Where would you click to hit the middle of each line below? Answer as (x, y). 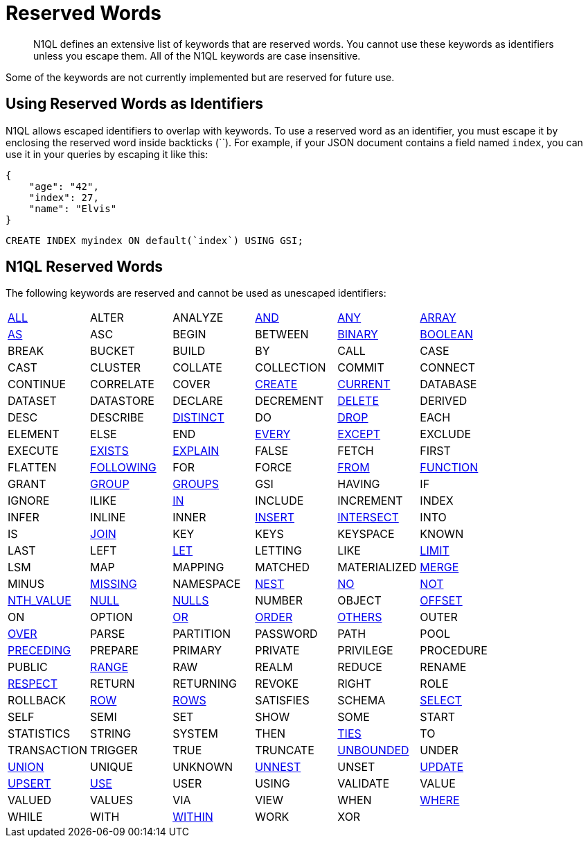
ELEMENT (34, 434)
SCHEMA (362, 701)
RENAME (443, 667)
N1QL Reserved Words (84, 267)
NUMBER (279, 601)
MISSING (114, 584)
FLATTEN (32, 468)
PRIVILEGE (365, 651)
